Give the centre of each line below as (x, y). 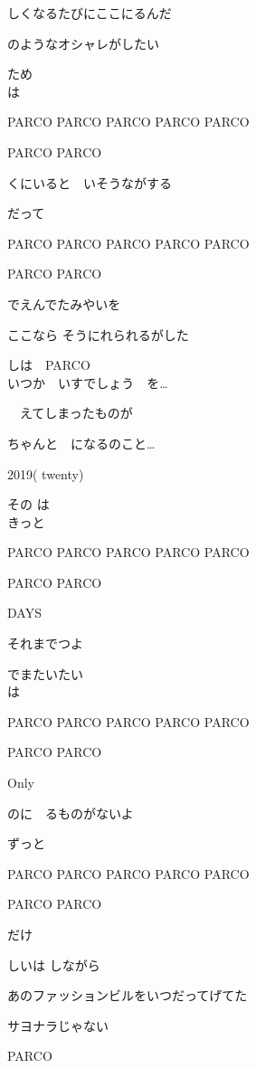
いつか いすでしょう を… (88, 382)
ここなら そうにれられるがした (98, 334)
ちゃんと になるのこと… (81, 443)
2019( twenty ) (46, 473)
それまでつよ (45, 643)
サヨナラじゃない (58, 1025)
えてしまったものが (76, 413)
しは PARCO (49, 365)
